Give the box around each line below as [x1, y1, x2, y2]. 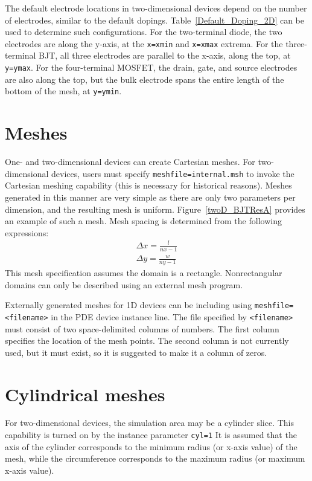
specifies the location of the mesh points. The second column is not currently [5, 334, 289, 347]
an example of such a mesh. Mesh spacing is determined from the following [5, 215, 282, 227]
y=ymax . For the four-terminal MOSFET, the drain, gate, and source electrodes [5, 61, 298, 74]
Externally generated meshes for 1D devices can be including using [5, 299, 252, 311]
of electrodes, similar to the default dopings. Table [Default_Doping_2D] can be [5, 13, 305, 26]
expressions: [5, 226, 49, 239]
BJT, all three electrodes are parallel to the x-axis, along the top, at [39, 49, 291, 62]
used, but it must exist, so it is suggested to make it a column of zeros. [5, 346, 267, 358]
